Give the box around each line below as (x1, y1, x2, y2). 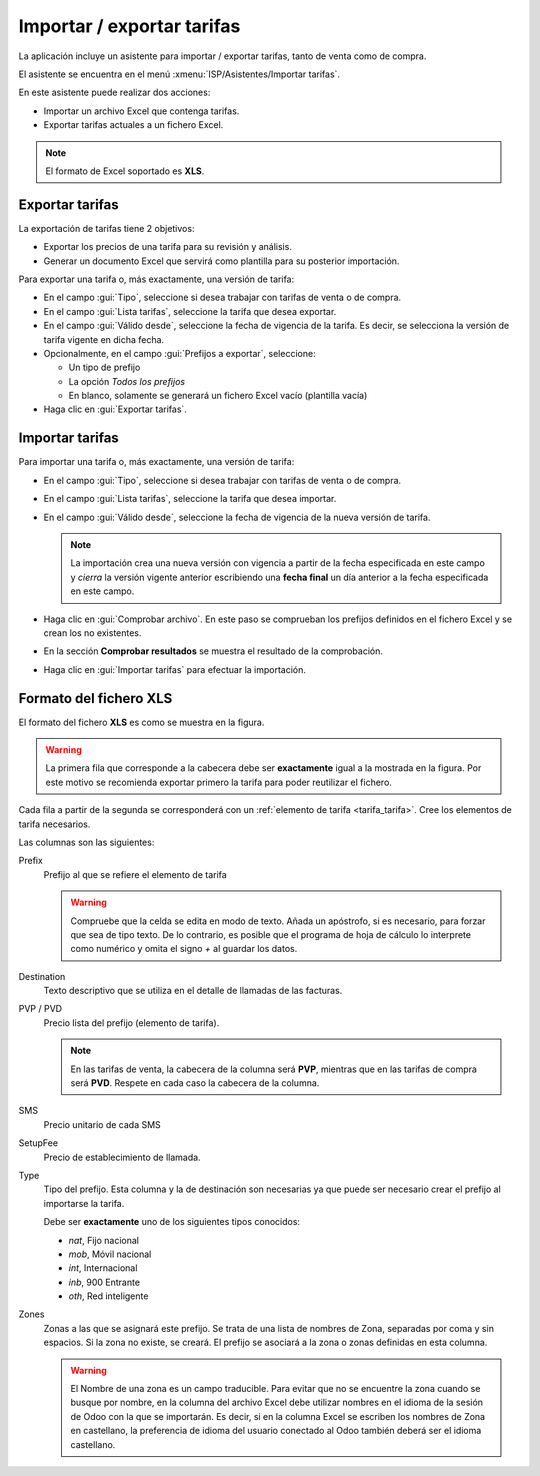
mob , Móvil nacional (68, 1248, 152, 1260)
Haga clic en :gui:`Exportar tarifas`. (43, 403, 187, 415)
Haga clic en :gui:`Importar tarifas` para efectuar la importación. (43, 663, 307, 675)
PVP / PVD (18, 1003, 63, 1015)
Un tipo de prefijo (68, 361, 141, 374)
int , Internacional (68, 1262, 138, 1274)
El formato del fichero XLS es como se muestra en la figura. (18, 716, 265, 728)
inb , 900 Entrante (68, 1276, 140, 1288)
